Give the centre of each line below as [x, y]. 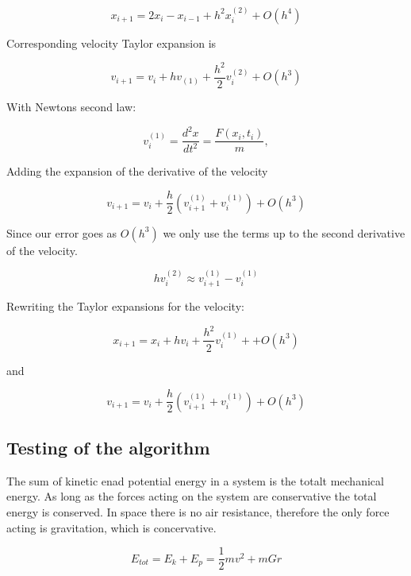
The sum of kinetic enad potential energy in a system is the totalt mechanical [195, 480]
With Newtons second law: [71, 106]
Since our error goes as [62, 232]
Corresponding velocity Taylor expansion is [111, 43]
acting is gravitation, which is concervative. [111, 527]
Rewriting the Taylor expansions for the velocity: [125, 306]
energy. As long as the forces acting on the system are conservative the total [192, 496]
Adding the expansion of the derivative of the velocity [137, 171]
